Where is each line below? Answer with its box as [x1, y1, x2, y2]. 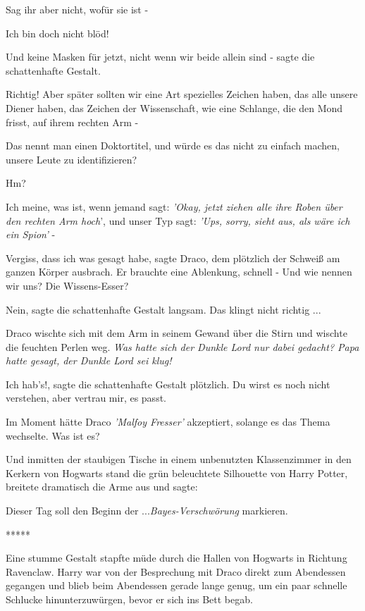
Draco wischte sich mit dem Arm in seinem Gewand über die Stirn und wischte [6, 326, 347, 340]
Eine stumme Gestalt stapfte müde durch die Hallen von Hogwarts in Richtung [6, 550, 347, 565]
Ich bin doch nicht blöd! [6, 25, 109, 40]
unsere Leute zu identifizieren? [6, 152, 137, 166]
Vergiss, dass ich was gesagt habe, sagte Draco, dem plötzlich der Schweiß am [6, 250, 340, 265]
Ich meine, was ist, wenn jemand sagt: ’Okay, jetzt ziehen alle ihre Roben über [6, 199, 342, 214]
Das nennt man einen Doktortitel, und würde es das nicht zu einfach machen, [6, 138, 340, 153]
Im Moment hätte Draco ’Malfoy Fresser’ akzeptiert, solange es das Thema [6, 414, 330, 429]
